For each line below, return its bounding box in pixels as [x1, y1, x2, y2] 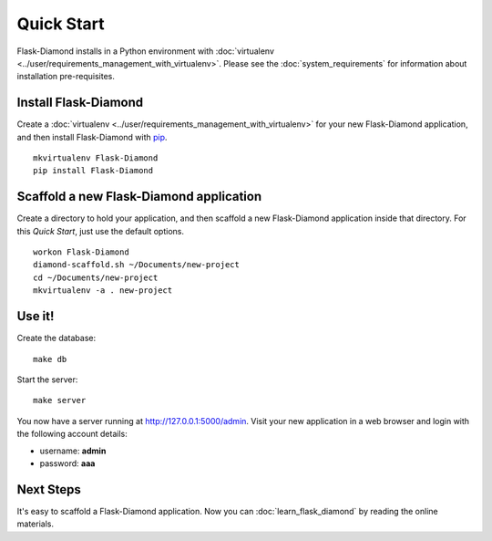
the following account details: [16, 429, 128, 440]
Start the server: [16, 374, 78, 385]
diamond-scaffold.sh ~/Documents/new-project [33, 260, 241, 270]
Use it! [16, 308, 55, 324]
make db [33, 354, 67, 364]
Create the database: [16, 333, 97, 344]
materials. [16, 518, 55, 529]
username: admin [39, 445, 107, 456]
